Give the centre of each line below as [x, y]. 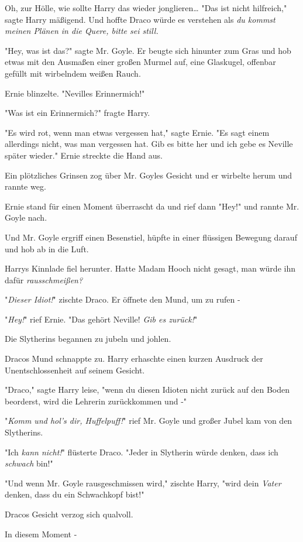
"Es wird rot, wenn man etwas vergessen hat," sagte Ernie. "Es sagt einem [137, 132]
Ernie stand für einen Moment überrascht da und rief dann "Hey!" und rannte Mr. [152, 206]
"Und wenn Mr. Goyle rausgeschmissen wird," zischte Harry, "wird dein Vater [143, 483]
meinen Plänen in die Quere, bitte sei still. [82, 31]
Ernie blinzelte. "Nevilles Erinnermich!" [75, 93]
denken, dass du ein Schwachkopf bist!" [75, 494]
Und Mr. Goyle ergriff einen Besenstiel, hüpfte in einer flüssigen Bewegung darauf [151, 237]
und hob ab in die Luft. [47, 248]
